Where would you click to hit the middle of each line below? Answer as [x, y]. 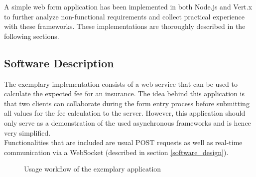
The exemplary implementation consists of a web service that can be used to [121, 84]
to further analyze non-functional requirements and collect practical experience [124, 16]
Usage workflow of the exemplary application [93, 169]
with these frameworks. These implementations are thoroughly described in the [125, 26]
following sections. [32, 36]
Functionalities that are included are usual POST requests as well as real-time [123, 142]
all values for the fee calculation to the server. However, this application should [125, 113]
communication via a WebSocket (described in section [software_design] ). [116, 152]
